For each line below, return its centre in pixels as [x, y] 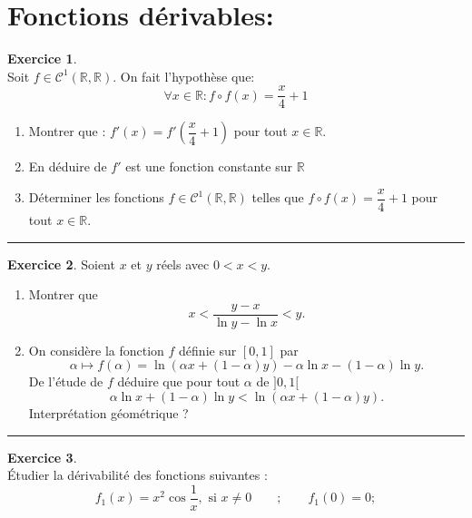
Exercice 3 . [42, 457]
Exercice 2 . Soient [61, 264]
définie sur [208, 350]
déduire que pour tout [179, 381]
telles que [278, 197]
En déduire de [68, 166]
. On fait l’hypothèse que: [184, 76]
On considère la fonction [96, 350]
